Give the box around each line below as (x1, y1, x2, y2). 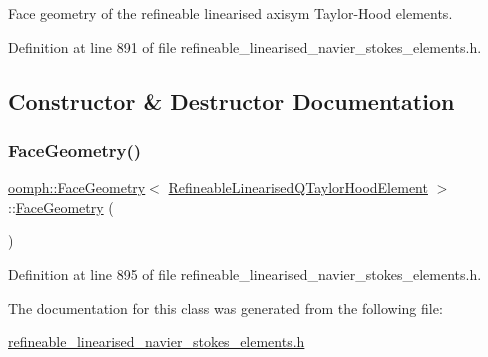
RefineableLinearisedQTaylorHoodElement (168, 177, 428, 198)
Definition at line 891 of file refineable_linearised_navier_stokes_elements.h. (8, 36, 482, 57)
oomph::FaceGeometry (8, 177, 146, 198)
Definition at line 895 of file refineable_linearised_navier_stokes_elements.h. (8, 263, 482, 284)
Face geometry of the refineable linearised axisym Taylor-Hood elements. (8, 3, 453, 23)
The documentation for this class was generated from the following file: (8, 297, 443, 318)
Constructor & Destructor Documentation (8, 85, 455, 116)
